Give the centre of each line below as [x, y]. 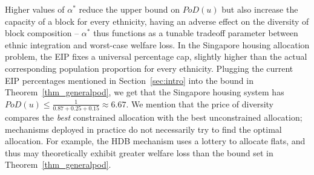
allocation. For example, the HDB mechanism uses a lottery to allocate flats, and [155, 141]
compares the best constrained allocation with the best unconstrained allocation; [154, 117]
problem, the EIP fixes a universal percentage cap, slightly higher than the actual [156, 56]
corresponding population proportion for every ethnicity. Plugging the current [149, 68]
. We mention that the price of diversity [200, 103]
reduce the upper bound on [129, 9]
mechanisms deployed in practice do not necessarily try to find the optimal [143, 129]
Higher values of [35, 9]
